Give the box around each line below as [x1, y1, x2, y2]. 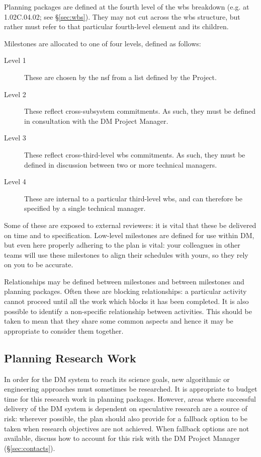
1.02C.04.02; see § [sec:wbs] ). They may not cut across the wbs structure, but [4, 11, 240, 22]
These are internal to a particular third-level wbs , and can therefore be [24, 193, 243, 203]
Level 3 [4, 132, 26, 143]
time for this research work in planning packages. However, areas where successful [4, 393, 256, 404]
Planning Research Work [4, 350, 136, 365]
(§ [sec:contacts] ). [4, 442, 55, 453]
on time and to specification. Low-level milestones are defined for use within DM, [4, 230, 254, 240]
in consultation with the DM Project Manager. [24, 115, 168, 126]
